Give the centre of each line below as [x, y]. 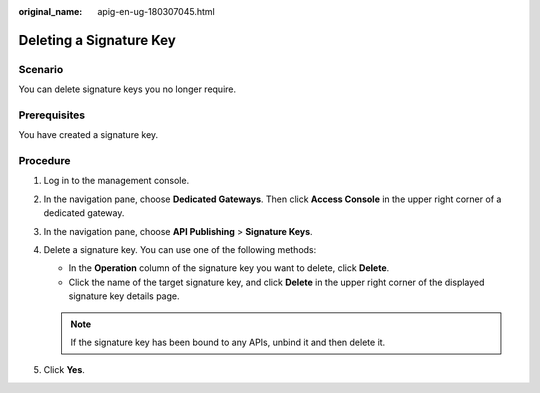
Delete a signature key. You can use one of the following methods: [180, 249]
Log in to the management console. [116, 181]
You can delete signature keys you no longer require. [127, 89]
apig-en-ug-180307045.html [156, 11]
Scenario [41, 69]
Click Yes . [64, 370]
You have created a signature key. [88, 135]
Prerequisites [51, 115]
